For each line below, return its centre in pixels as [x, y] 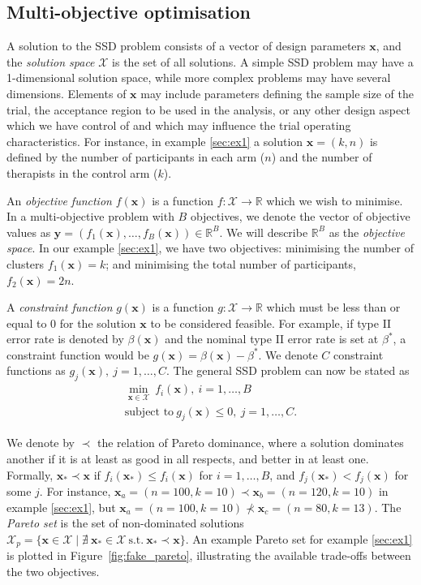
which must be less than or [333, 307]
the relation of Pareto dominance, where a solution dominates [250, 443]
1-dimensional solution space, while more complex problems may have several [199, 77]
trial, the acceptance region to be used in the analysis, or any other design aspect [208, 109]
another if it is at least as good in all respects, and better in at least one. [188, 458]
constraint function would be [78, 354]
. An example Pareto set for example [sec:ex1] [299, 538]
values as [29, 232]
